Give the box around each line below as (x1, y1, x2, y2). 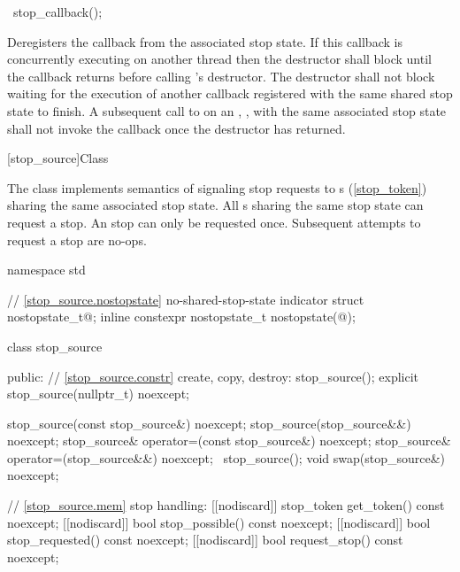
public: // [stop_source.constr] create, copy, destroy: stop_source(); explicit (7, 367, 419, 385)
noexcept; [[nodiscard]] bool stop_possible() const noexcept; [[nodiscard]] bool (7, 513, 431, 531)
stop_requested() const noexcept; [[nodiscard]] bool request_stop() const (7, 530, 403, 549)
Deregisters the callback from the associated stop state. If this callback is (7, 32, 402, 50)
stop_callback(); (12, 3, 103, 20)
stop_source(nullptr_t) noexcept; (7, 384, 189, 403)
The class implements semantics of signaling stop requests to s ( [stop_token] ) (7, 178, 427, 197)
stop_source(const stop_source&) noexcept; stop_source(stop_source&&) (7, 414, 411, 432)
